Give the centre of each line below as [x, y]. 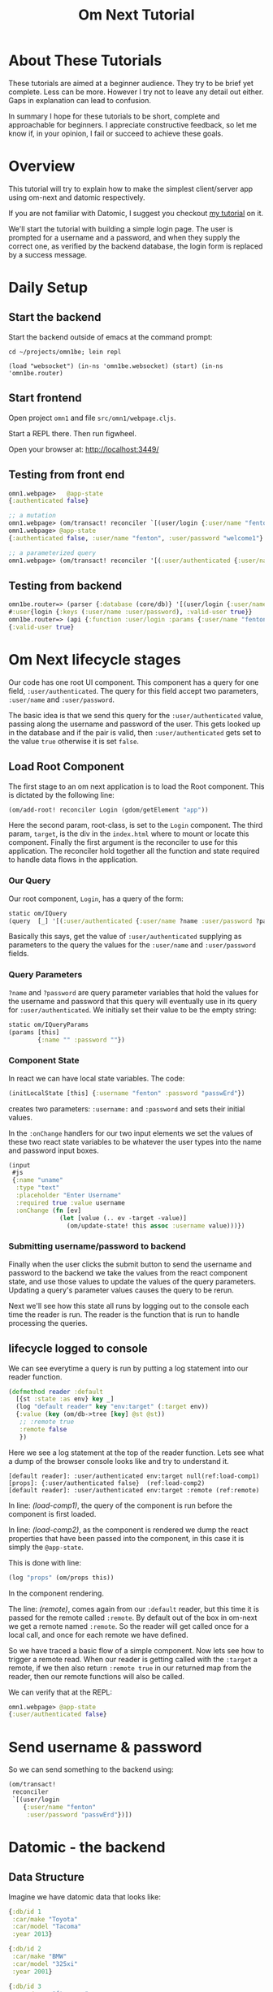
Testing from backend [65, 585]
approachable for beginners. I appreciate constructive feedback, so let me [133, 124]
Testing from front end [67, 475]
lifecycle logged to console [78, 1349]
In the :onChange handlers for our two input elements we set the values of [131, 1133]
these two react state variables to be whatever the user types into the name [135, 1141]
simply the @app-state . [46, 1547]
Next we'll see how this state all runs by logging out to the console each [129, 1306]
